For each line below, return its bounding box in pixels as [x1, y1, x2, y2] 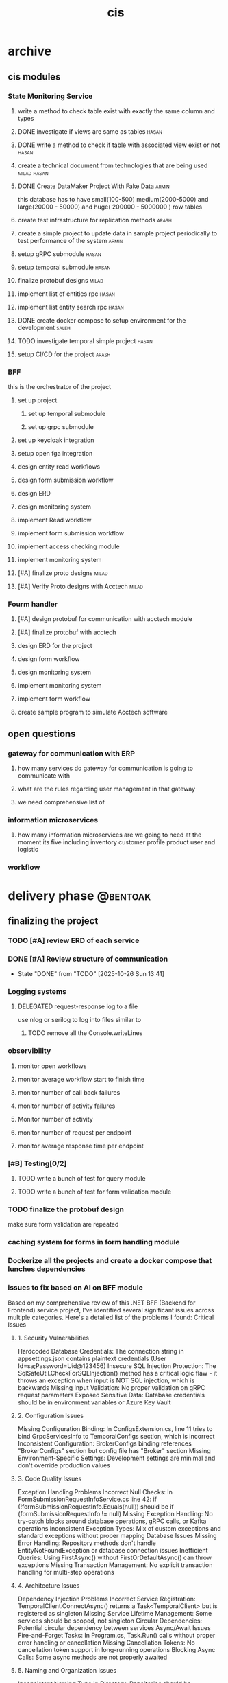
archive [8, 43, 52, 59]
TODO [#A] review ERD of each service [8, 936, 140, 945]
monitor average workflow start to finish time [17, 1075, 145, 1083]
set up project [17, 396, 58, 404]
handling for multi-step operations [17, 1568, 115, 1576]
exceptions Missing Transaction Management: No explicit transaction [17, 1560, 213, 1569]
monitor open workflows [17, 1062, 87, 1070]
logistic [17, 846, 38, 854]
